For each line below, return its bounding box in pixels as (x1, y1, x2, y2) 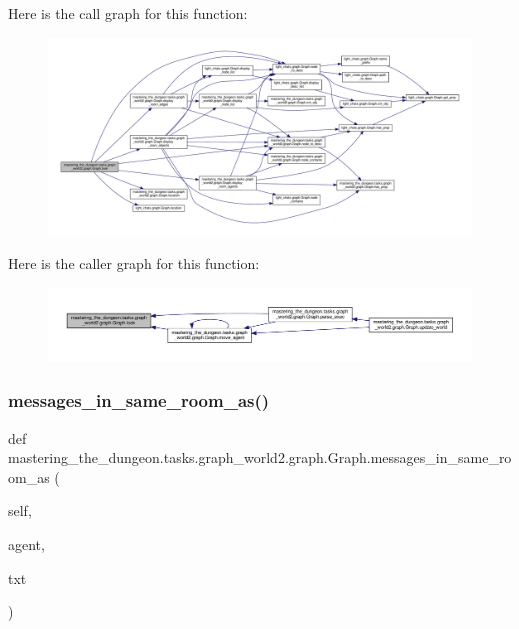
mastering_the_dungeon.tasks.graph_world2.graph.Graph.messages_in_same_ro (8, 447, 512, 468)
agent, (8, 534, 45, 554)
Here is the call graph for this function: (8, 3, 248, 23)
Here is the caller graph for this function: (8, 253, 260, 274)
